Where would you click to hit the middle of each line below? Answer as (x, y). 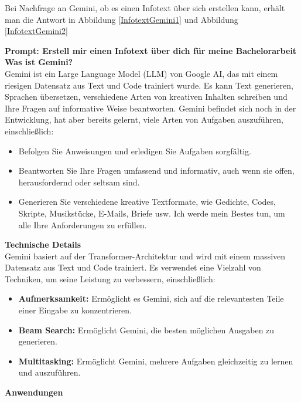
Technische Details (43, 244)
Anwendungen (34, 392)
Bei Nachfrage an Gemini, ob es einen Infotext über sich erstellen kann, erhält (145, 8)
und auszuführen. (49, 372)
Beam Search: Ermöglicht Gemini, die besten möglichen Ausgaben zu (146, 330)
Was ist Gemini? (39, 62)
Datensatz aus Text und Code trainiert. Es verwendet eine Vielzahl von (133, 267)
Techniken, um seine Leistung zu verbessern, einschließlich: (110, 278)
